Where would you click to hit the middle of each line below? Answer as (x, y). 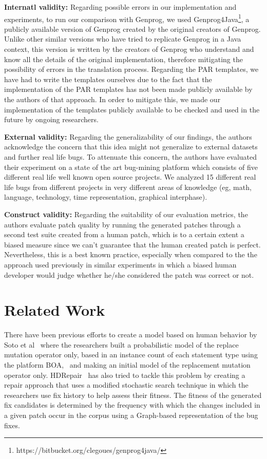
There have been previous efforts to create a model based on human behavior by (131, 334)
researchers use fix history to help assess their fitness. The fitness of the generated (133, 395)
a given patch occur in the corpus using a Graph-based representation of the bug (131, 415)
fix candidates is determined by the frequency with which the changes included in (132, 405)
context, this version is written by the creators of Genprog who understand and (129, 49)
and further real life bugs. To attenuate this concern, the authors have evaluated (130, 156)
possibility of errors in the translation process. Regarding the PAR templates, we (131, 69)
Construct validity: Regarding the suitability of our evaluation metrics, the (126, 214)
